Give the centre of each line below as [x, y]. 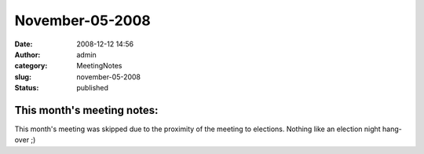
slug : [23, 77]
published [93, 88]
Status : [27, 88]
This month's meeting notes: [86, 110]
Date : [24, 44]
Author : [27, 54]
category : [31, 66]
